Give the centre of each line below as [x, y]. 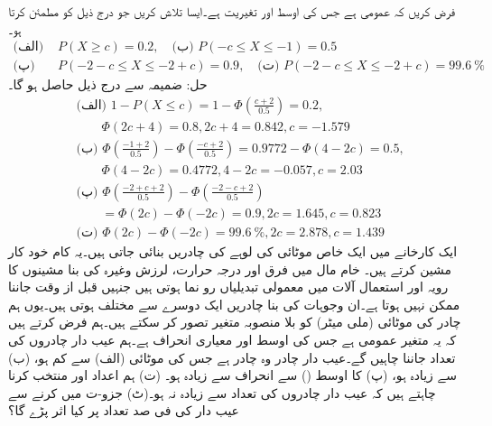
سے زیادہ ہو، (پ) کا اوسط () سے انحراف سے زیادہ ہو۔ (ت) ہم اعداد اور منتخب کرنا [232, 375]
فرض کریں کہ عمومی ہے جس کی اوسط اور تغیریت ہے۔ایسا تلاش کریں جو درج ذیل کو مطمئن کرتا [232, 11]
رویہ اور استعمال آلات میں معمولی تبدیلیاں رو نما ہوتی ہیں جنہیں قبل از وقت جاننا [228, 287]
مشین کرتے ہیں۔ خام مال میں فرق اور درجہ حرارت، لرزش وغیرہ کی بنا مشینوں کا [230, 269]
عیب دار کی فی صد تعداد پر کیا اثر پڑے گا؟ [124, 410]
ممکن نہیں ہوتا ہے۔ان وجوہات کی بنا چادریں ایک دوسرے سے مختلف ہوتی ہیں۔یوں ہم [234, 304]
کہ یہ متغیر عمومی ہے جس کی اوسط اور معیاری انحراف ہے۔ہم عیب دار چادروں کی [232, 340]
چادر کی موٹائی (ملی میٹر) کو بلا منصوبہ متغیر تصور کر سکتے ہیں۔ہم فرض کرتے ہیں [235, 322]
